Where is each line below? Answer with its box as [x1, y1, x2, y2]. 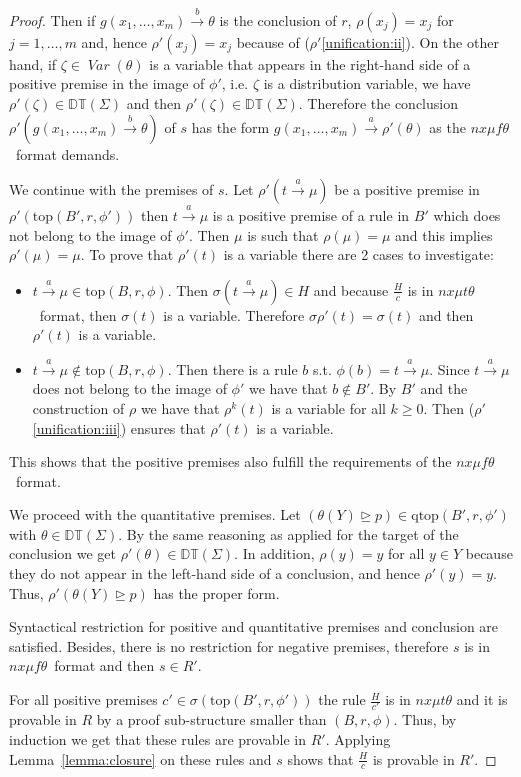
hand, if [9, 53, 57, 74]
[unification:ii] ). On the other [321, 31, 499, 52]
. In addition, [234, 543, 315, 564]
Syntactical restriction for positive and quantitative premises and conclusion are [9, 616, 499, 637]
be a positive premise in [334, 179, 480, 200]
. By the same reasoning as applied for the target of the [118, 523, 459, 544]
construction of [32, 397, 125, 418]
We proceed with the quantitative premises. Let [9, 504, 301, 525]
